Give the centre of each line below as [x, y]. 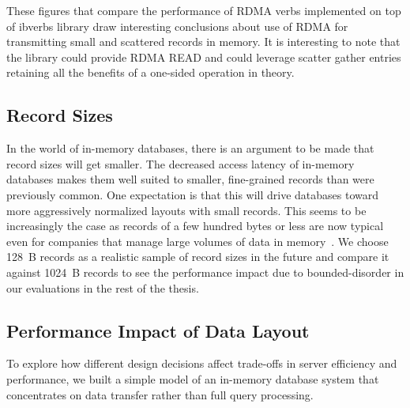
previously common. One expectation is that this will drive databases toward [193, 194]
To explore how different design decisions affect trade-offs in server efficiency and [202, 363]
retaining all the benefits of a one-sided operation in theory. [150, 72]
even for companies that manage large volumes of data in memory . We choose [197, 241]
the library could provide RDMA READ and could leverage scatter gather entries [204, 57]
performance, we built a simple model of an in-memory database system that [193, 378]
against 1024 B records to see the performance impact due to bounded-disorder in [205, 272]
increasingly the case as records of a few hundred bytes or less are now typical [195, 226]
